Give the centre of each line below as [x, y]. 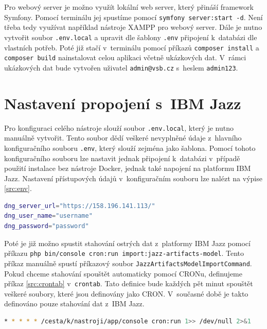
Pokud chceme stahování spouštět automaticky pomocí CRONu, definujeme [123, 273]
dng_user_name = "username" [48, 216]
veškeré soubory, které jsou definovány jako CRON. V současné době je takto [126, 293]
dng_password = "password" [47, 226]
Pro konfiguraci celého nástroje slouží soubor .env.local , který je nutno [119, 127]
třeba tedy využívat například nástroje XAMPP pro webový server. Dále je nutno [133, 27]
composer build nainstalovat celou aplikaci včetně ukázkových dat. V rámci [125, 57]
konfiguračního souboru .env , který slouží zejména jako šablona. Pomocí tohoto [130, 148]
